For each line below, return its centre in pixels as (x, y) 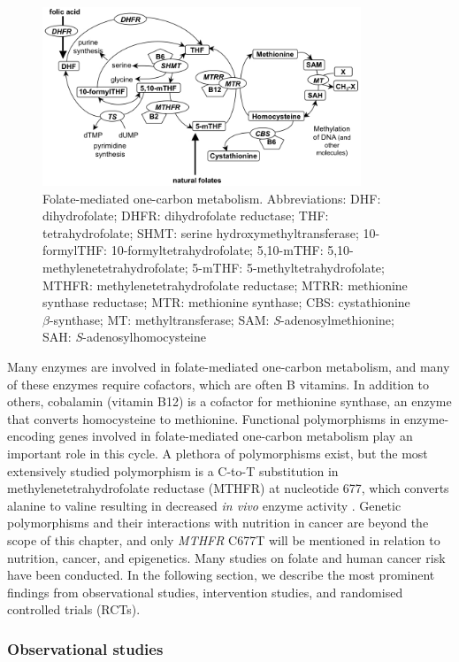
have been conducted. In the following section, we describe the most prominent (221, 575)
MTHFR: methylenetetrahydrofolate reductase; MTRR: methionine (225, 285)
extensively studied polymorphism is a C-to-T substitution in (173, 470)
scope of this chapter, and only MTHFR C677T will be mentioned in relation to (224, 539)
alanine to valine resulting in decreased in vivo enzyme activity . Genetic (204, 505)
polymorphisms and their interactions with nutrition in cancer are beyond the (218, 523)
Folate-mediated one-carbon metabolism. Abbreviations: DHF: (212, 198)
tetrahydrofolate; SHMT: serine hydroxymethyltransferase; (201, 232)
